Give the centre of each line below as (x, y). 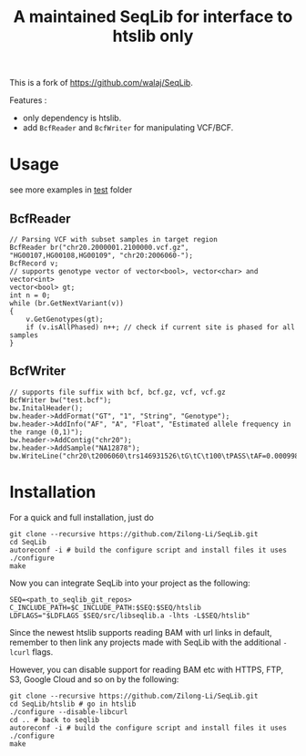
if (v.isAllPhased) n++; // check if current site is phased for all (161, 327)
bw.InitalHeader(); (46, 408)
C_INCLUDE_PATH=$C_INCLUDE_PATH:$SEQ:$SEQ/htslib (106, 607)
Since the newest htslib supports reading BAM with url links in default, (141, 632)
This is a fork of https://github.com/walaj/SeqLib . (101, 83)
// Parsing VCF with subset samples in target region (114, 239)
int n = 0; (30, 295)
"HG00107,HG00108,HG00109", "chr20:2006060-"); (102, 255)
